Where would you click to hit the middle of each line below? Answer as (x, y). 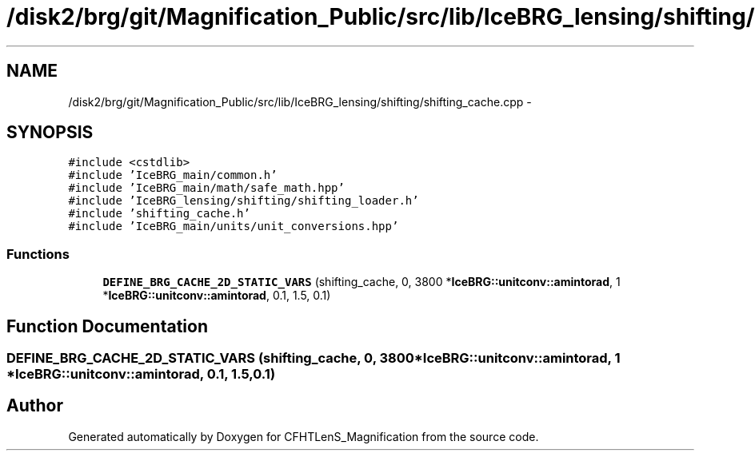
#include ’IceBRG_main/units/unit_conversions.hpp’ (234, 227)
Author (35, 406)
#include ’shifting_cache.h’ (159, 214)
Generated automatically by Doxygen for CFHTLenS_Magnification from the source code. (304, 436)
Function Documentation (107, 326)
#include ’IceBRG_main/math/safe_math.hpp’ (206, 188)
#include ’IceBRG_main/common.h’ (173, 175)
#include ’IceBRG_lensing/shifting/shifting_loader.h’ (244, 201)
